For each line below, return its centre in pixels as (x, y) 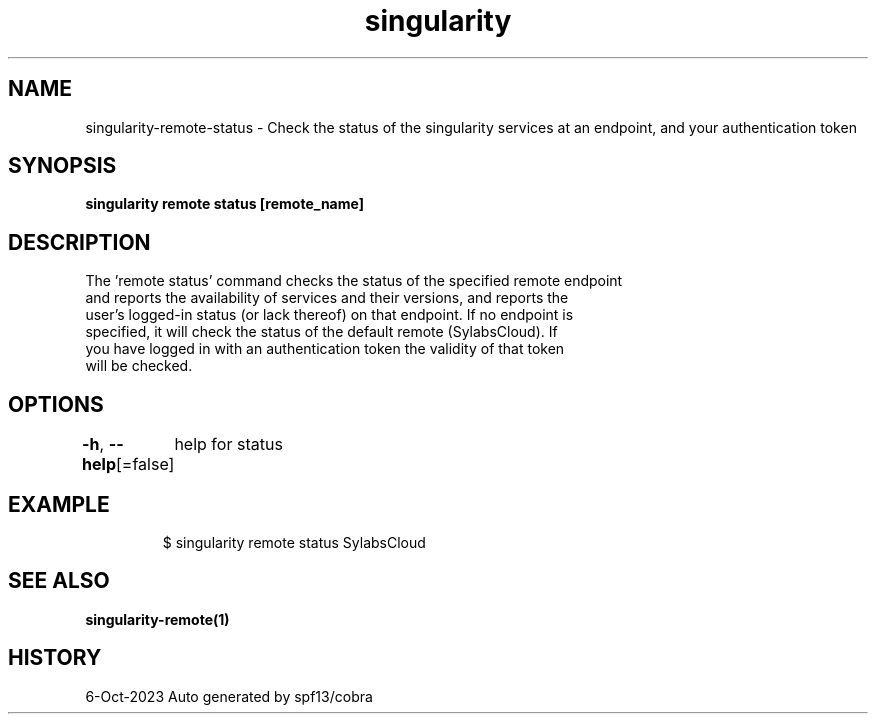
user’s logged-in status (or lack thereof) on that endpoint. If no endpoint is (329, 315)
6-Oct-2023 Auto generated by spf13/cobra (229, 696)
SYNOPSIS (62, 166)
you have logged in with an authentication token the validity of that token (325, 349)
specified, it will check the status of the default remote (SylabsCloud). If (321, 332)
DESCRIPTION (79, 242)
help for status (228, 444)
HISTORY (55, 658)
